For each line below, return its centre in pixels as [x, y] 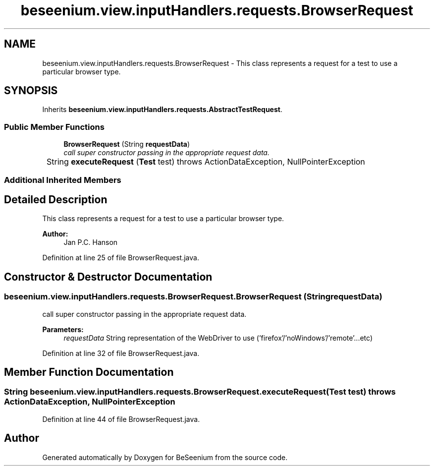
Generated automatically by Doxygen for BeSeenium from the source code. [165, 457]
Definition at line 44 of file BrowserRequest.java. [121, 419]
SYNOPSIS [31, 91]
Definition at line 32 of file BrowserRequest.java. [121, 353]
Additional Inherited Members [63, 180]
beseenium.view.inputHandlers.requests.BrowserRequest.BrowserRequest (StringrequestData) [193, 297]
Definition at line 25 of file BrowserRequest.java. [121, 258]
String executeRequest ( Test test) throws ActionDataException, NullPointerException [206, 162]
